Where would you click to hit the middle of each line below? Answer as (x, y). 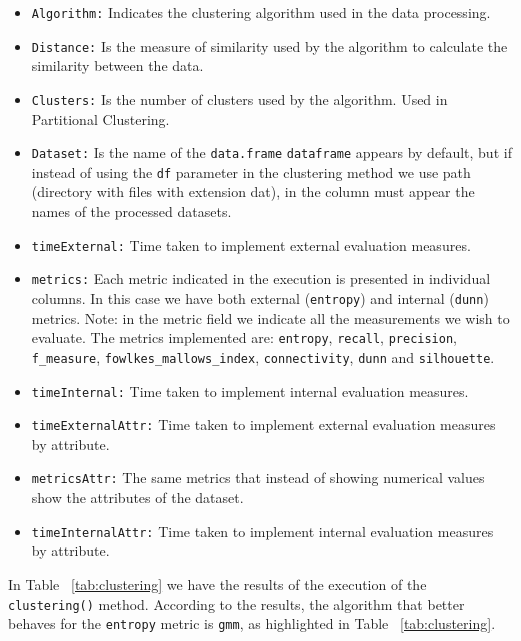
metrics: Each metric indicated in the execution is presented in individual (261, 278)
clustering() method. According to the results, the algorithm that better (236, 603)
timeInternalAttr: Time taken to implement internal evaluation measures (262, 530)
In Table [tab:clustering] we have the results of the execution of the (217, 583)
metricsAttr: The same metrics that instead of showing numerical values (258, 477)
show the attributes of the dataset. (137, 497)
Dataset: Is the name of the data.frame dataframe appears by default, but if (271, 152)
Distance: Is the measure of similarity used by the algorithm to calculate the (269, 45)
